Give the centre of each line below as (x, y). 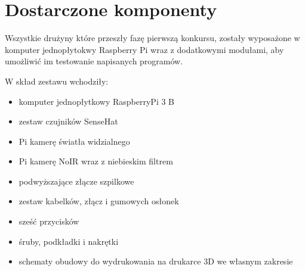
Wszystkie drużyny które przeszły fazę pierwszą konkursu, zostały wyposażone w (152, 38)
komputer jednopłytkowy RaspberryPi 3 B (97, 101)
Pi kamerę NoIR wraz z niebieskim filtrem (96, 161)
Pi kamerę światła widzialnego (74, 141)
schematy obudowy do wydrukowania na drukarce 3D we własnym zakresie (156, 261)
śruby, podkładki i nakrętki (69, 241)
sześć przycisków (49, 221)
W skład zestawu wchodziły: (57, 81)
